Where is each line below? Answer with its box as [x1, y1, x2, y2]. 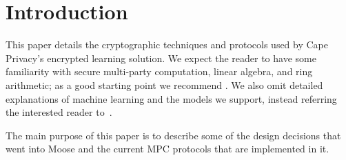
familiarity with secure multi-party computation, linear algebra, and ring [6, 64, 313, 79]
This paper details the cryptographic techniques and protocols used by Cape [6, 37, 329, 52]
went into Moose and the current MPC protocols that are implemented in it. [6, 141, 329, 156]
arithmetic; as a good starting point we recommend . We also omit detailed [6, 77, 323, 92]
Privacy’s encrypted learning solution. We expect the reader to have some [6, 50, 316, 65]
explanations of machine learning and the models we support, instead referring [6, 91, 337, 106]
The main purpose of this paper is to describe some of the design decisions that [6, 128, 341, 142]
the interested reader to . [6, 105, 112, 119]
